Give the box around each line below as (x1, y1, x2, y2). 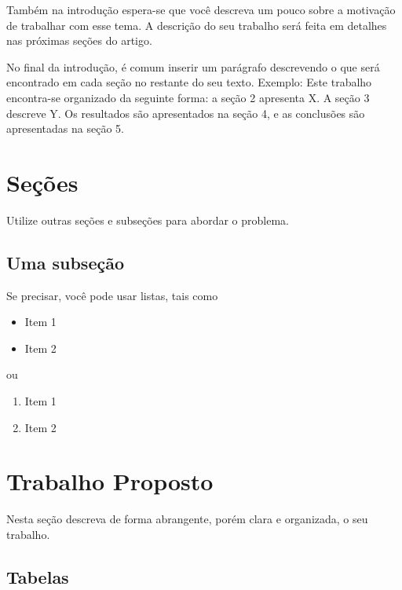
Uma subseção (6, 250, 125, 274)
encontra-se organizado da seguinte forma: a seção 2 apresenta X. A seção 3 (6, 89, 370, 105)
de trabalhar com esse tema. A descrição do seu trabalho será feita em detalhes (6, 16, 387, 33)
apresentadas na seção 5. (6, 120, 124, 137)
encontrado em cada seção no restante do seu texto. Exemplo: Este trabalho (6, 74, 372, 90)
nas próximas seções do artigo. (6, 32, 152, 49)
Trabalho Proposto (6, 465, 214, 497)
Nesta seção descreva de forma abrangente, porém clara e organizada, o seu (6, 511, 368, 527)
